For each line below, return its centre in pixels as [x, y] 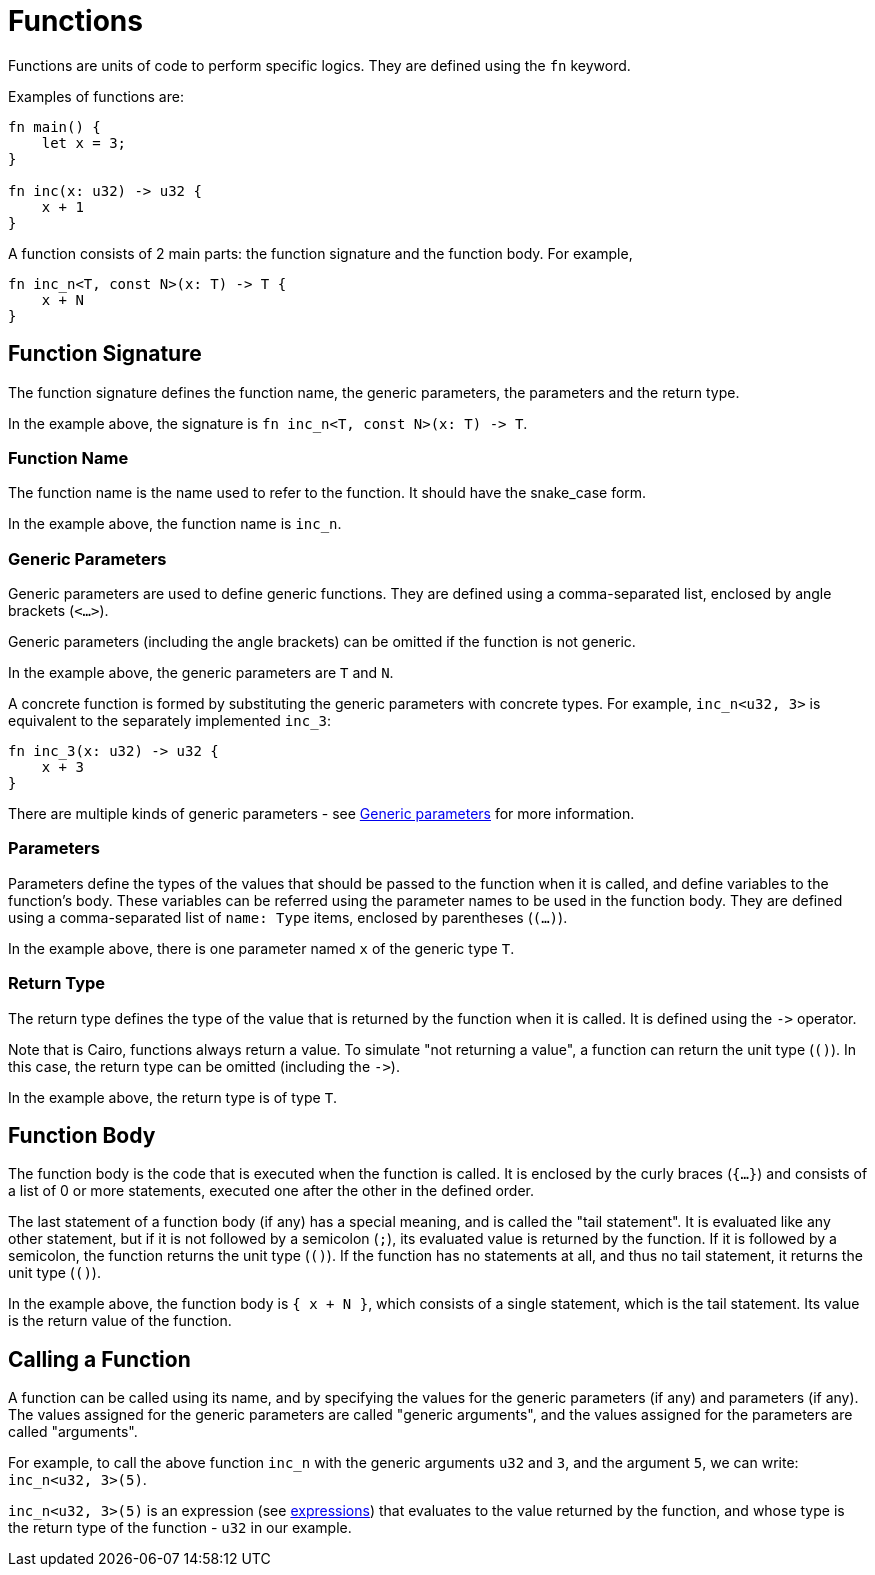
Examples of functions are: [96, 96]
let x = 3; [84, 142]
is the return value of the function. [120, 1321]
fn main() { [54, 126]
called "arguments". [73, 1432]
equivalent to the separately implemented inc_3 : [170, 721]
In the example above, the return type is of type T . [173, 1097]
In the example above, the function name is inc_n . [175, 524]
